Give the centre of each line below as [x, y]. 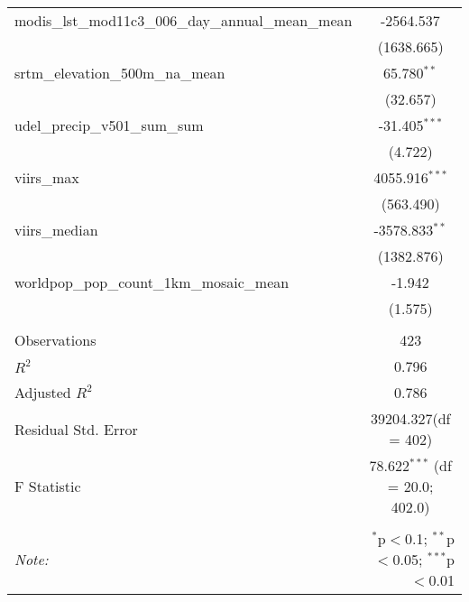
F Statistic [48, 486]
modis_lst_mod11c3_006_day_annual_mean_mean [184, 20]
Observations [55, 340]
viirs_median [56, 230]
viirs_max [47, 177]
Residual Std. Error [76, 429]
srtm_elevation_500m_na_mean [120, 73]
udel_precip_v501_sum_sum [109, 125]
